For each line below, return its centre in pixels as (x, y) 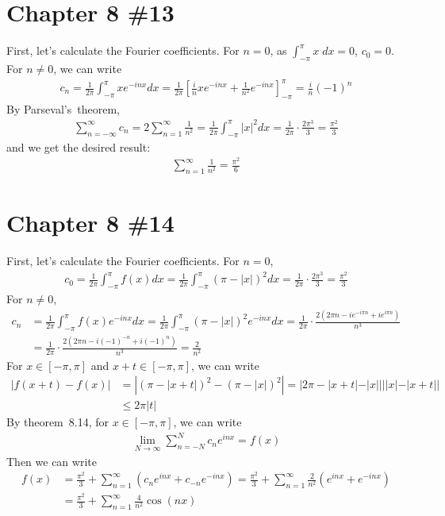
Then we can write (52, 461)
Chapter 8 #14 (90, 223)
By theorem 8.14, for (58, 422)
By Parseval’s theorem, (63, 108)
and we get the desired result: (79, 146)
